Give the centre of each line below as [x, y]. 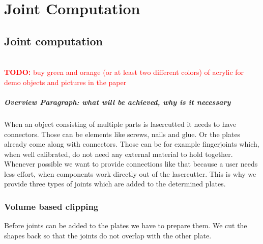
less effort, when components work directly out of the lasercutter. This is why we [130, 173]
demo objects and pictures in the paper [65, 82]
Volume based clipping [51, 206]
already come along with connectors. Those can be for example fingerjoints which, [132, 144]
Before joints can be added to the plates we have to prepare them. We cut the [126, 225]
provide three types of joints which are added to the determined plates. [115, 184]
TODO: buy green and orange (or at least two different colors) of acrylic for [124, 72]
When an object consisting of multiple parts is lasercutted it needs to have [120, 124]
